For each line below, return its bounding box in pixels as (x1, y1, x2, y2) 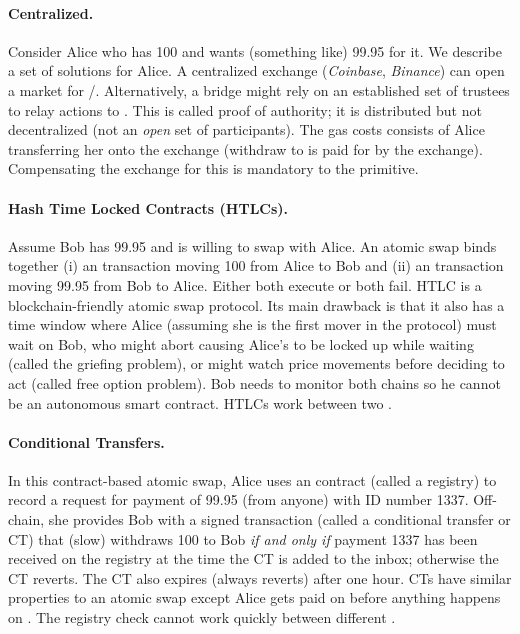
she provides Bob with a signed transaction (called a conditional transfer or (48, 509, 511, 530)
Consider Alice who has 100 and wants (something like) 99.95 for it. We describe (8, 40, 502, 61)
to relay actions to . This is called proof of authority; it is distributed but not (8, 99, 482, 120)
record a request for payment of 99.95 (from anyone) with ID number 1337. (8, 489, 469, 510)
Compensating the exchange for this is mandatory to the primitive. (8, 158, 419, 179)
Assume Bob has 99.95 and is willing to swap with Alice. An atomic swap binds (8, 235, 497, 256)
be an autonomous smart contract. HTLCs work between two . (8, 392, 392, 413)
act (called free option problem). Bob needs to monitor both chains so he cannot (8, 372, 501, 393)
